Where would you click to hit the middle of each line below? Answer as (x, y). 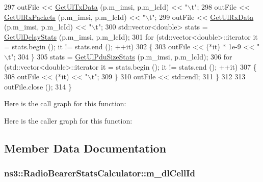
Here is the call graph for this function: (65, 103)
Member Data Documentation (85, 148)
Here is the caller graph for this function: (68, 120)
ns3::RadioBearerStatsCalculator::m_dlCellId (100, 173)
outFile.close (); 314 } (38, 86)
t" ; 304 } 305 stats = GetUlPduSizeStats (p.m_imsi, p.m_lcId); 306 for (120, 56)
